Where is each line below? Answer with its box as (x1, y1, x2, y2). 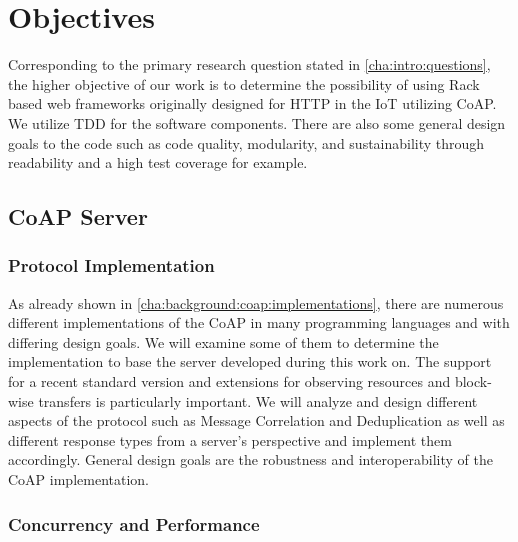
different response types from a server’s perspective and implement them (8, 429, 452, 450)
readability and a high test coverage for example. (8, 152, 308, 173)
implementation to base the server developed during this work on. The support (8, 351, 492, 372)
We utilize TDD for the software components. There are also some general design (8, 112, 506, 133)
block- (454, 371, 492, 392)
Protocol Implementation (8, 253, 215, 278)
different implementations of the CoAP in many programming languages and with (8, 312, 510, 333)
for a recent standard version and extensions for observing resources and (8, 371, 451, 392)
